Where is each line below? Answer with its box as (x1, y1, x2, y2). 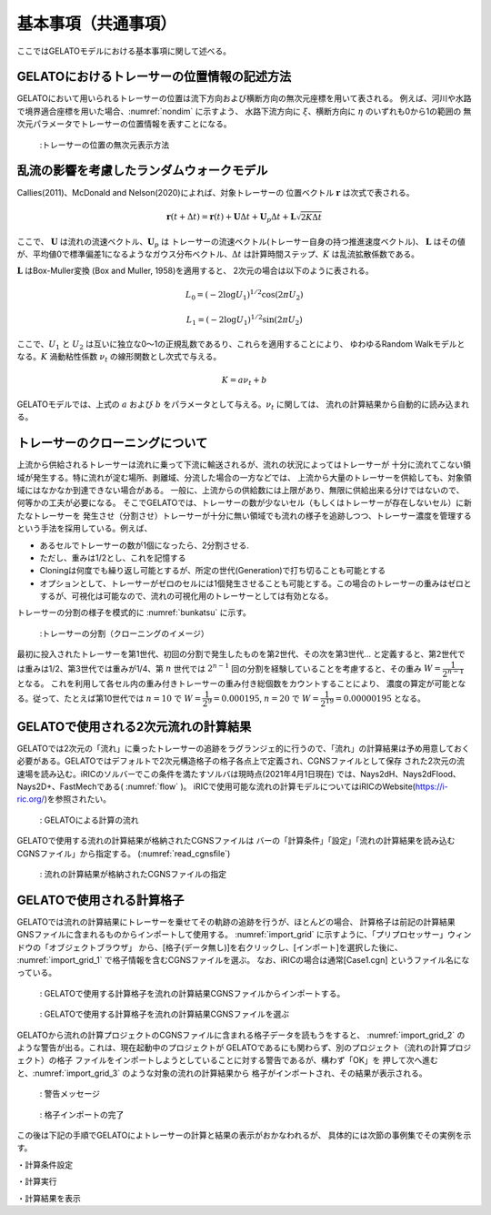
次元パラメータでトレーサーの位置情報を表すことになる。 (16, 118, 232, 129)
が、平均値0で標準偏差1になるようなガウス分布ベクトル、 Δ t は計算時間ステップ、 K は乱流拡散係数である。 (16, 248, 420, 259)
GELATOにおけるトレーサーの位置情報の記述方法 (16, 69, 292, 85)
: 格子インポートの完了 (39, 1109, 125, 1119)
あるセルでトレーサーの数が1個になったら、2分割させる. (39, 540, 249, 551)
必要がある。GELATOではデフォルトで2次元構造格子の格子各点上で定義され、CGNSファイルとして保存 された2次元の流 (16, 755, 466, 766)
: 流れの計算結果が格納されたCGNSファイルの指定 (39, 869, 227, 879)
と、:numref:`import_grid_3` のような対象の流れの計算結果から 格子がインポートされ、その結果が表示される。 (16, 1068, 427, 1078)
